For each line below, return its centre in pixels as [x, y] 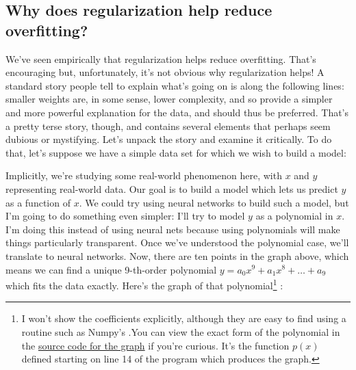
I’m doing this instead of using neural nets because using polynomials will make [173, 229]
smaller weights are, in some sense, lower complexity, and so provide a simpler [169, 99]
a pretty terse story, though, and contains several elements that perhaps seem [168, 125]
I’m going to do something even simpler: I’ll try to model [125, 216]
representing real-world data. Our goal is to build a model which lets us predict [172, 188]
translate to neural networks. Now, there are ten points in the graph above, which [177, 255]
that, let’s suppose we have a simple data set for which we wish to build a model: [176, 152]
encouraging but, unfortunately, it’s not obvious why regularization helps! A [165, 72]
